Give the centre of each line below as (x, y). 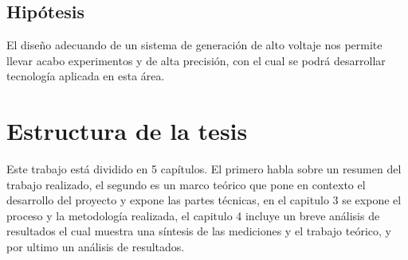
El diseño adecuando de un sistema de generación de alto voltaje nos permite (194, 45)
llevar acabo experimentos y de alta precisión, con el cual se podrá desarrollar (196, 60)
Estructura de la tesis (127, 131)
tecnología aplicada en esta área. (86, 76)
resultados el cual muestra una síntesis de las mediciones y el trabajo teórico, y (199, 231)
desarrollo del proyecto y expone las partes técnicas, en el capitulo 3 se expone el (204, 200)
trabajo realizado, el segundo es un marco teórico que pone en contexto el (186, 184)
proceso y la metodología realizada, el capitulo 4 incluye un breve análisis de (193, 215)
